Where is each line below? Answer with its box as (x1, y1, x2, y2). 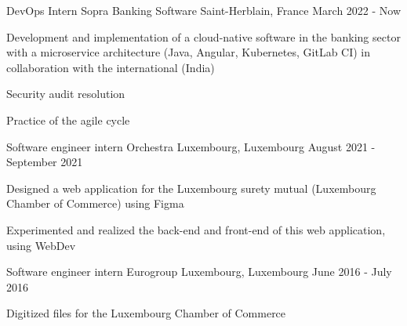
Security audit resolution (6, 85, 125, 102)
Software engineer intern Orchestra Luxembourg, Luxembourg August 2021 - (6, 138, 376, 154)
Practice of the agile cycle (6, 111, 130, 128)
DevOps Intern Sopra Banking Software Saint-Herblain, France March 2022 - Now (6, 2, 402, 18)
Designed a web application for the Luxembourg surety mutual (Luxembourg (6, 179, 376, 196)
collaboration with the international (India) (6, 59, 215, 75)
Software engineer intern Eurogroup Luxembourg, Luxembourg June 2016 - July (6, 263, 392, 280)
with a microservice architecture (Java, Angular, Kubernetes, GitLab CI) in (6, 44, 371, 60)
